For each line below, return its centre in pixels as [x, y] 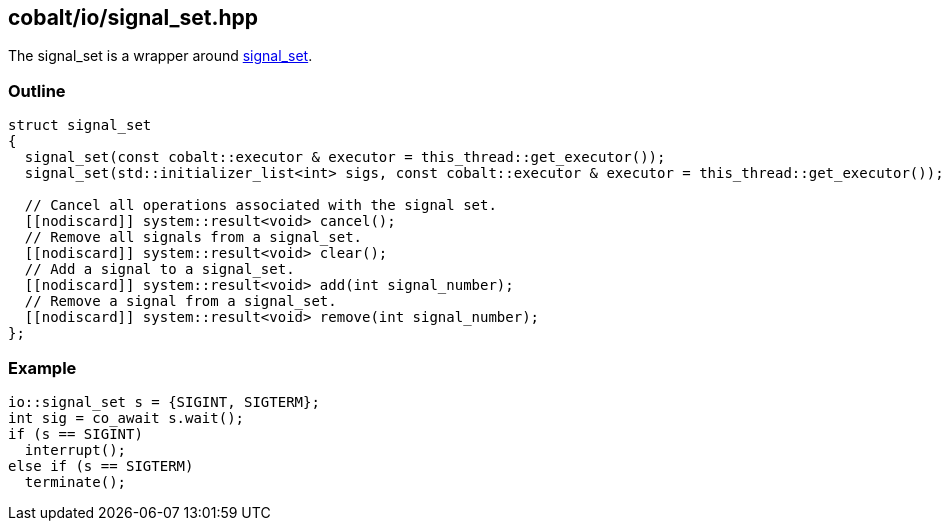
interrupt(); [75, 449]
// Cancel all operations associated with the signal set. [260, 205]
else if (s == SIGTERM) [101, 465]
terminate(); [75, 481]
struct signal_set [80, 125]
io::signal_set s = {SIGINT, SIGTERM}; [164, 401]
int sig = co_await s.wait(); [126, 417]
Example [42, 367]
